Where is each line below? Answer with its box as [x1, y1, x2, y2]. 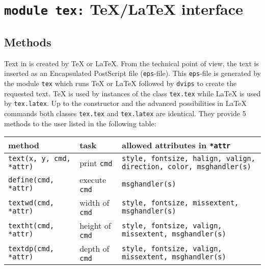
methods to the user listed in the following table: [4, 118, 156, 128]
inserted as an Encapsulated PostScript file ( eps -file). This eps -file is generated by [4, 68, 261, 78]
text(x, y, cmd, [8, 154, 71, 163]
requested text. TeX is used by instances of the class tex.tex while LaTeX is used [4, 88, 261, 98]
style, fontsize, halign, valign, [122, 154, 255, 163]
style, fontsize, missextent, [122, 198, 239, 207]
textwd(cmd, [8, 198, 55, 207]
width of [79, 197, 110, 209]
